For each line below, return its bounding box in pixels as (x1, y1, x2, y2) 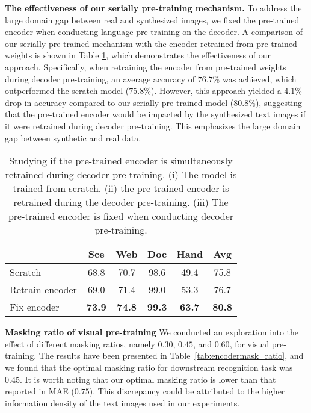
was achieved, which (222, 72, 297, 85)
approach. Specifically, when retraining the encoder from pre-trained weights (5, 60, 286, 73)
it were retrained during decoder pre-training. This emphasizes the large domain (5, 119, 301, 132)
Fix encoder (10, 300, 60, 314)
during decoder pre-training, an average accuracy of (5, 72, 196, 85)
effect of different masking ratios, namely (5, 337, 155, 350)
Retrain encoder (10, 282, 77, 297)
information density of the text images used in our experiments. (5, 396, 240, 409)
